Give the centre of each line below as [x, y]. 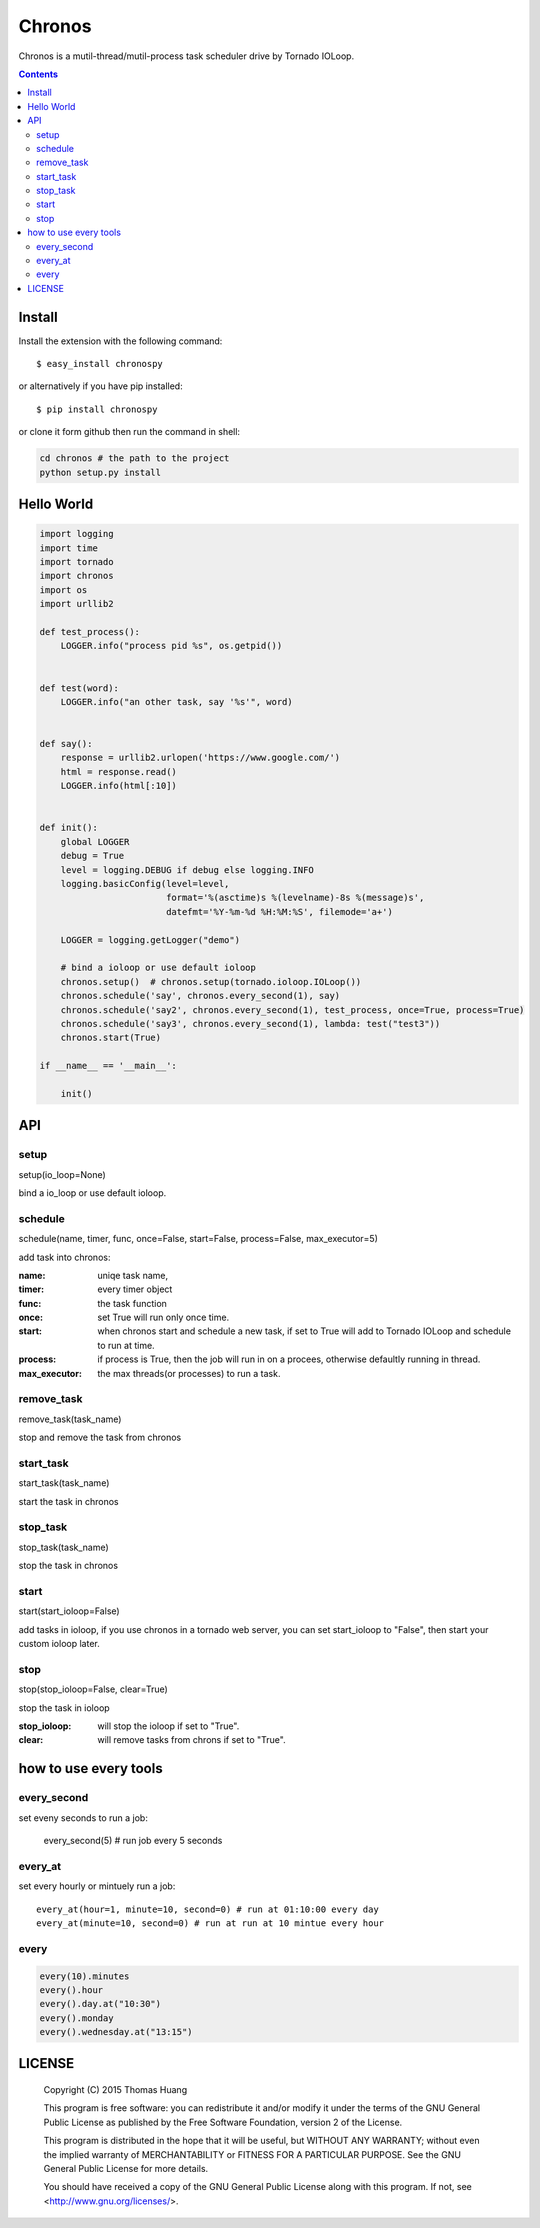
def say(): [66, 744]
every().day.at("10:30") [100, 2004]
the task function [132, 1303]
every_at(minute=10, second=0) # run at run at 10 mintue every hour [210, 1923]
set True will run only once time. [163, 1317]
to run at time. [126, 1345]
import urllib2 [76, 604]
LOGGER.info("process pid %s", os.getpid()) [171, 646]
